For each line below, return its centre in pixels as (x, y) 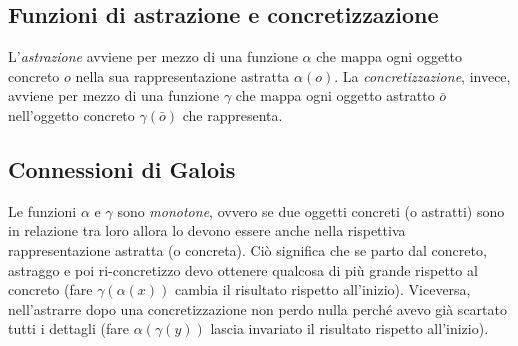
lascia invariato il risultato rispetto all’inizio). (349, 328)
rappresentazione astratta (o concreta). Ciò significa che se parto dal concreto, (247, 249)
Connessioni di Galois (122, 168)
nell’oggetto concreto (71, 114)
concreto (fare (50, 289)
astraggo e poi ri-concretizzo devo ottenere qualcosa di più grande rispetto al (243, 269)
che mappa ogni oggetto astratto (335, 95)
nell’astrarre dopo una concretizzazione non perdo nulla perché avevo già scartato (257, 308)
